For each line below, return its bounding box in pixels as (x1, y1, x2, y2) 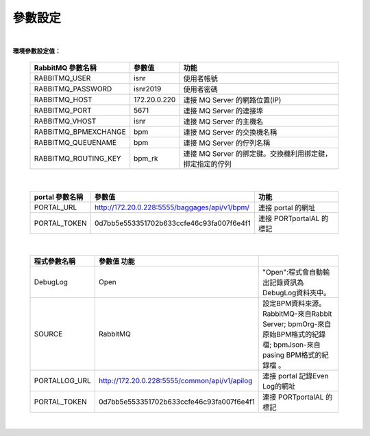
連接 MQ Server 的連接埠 (183, 106, 264, 116)
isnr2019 (134, 84, 162, 94)
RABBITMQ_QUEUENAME (34, 138, 116, 148)
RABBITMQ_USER (34, 73, 91, 83)
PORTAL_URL (34, 203, 77, 212)
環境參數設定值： (12, 47, 61, 55)
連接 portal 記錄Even (262, 371, 329, 381)
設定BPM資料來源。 (262, 299, 326, 308)
